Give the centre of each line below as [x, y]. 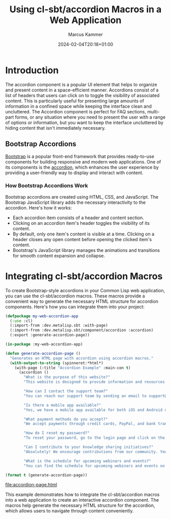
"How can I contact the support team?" [66, 391]
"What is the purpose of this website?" [67, 377]
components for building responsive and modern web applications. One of [83, 161]
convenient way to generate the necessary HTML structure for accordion [82, 301]
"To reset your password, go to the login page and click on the [94, 438]
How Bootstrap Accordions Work [47, 186]
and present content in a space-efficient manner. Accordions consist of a [82, 90]
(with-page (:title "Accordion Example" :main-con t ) [73, 368]
